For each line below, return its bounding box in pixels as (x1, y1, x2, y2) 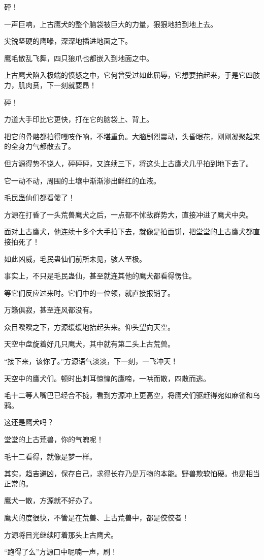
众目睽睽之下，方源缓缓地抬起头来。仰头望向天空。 (4, 321, 175, 332)
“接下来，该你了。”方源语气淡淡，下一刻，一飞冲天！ (4, 356, 178, 366)
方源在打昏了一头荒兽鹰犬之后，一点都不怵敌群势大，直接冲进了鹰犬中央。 (4, 209, 253, 220)
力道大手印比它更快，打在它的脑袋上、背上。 (4, 114, 153, 125)
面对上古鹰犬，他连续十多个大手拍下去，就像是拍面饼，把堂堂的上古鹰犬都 (4, 226, 253, 237)
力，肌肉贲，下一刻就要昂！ (4, 79, 96, 90)
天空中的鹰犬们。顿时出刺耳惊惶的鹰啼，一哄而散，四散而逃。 (4, 372, 210, 383)
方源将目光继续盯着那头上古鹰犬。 (4, 529, 118, 540)
